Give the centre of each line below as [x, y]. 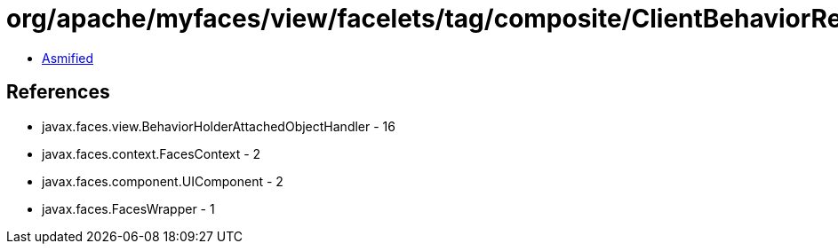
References [58, 92]
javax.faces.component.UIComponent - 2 [163, 181]
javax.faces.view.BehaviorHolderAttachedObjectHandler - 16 [219, 126]
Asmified [68, 58]
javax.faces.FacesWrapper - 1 [128, 208]
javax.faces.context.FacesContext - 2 [152, 153]
